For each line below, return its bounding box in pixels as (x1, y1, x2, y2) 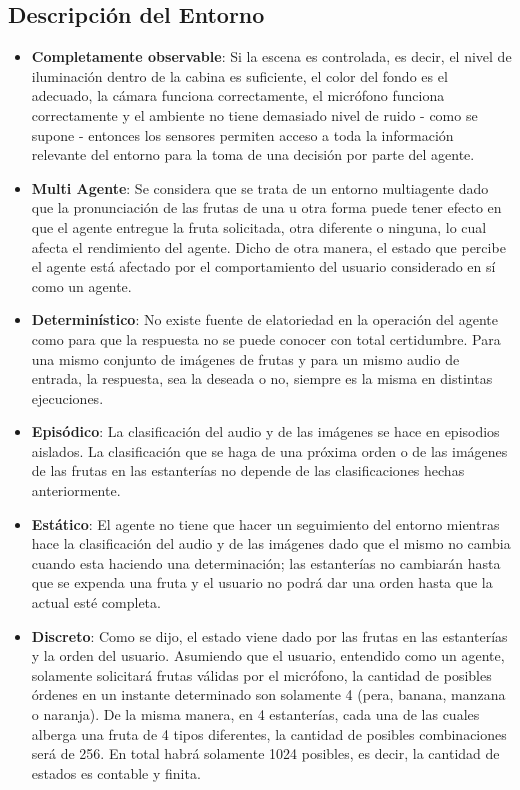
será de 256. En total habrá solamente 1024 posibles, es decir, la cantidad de (31, 743, 500, 764)
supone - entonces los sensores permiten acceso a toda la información (31, 124, 454, 145)
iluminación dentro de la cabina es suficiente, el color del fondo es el (31, 65, 448, 86)
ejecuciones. (31, 387, 104, 408)
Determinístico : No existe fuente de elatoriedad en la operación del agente (31, 309, 498, 330)
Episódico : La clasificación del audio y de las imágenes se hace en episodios (31, 421, 500, 442)
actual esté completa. (31, 592, 161, 613)
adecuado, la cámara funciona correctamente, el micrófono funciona (31, 85, 445, 106)
